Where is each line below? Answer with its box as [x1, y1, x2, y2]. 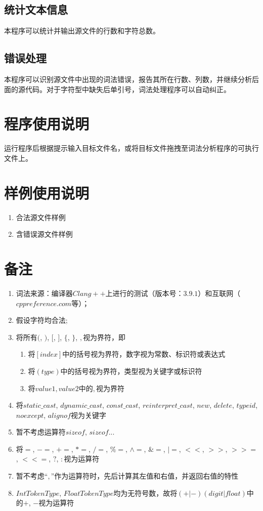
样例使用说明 [4, 182, 90, 203]
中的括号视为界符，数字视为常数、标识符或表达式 [62, 349, 226, 359]
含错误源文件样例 [16, 229, 73, 239]
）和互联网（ [198, 287, 241, 298]
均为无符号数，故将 [113, 487, 178, 498]
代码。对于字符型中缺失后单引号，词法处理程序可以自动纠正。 [25, 83, 231, 94]
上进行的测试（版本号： [105, 287, 184, 298]
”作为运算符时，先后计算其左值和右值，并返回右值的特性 [51, 471, 239, 481]
